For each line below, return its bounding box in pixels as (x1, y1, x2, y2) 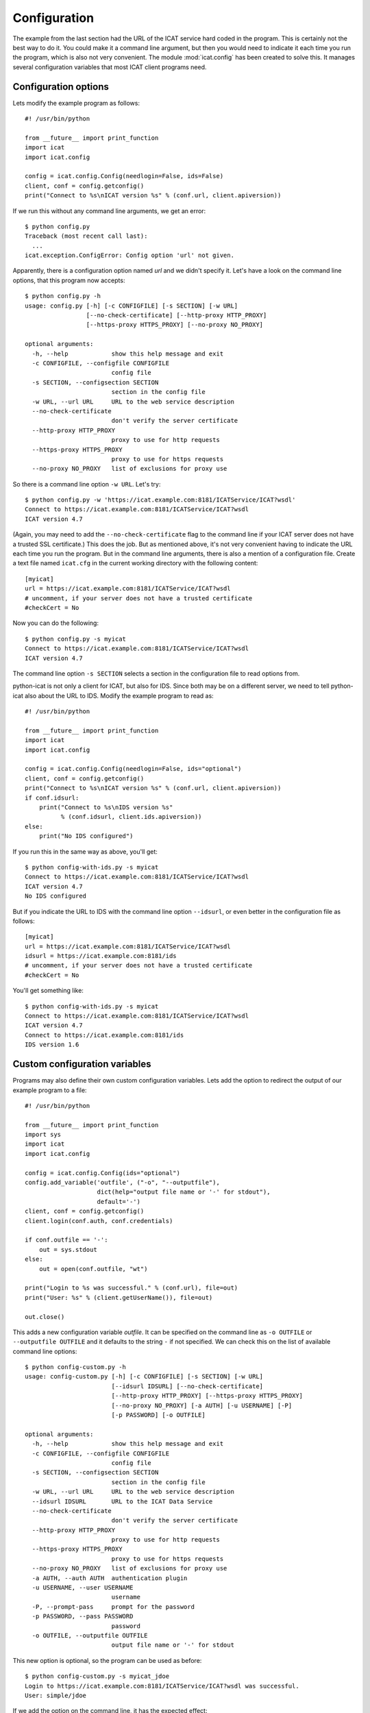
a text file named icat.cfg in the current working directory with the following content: (12, 559, 258, 567)
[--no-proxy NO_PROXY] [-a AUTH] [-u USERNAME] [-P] (111, 1401, 293, 1409)
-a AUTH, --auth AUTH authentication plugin (32, 1574, 188, 1582)
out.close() (25, 1313, 65, 1320)
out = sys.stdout (38, 1246, 97, 1253)
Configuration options (12, 81, 110, 93)
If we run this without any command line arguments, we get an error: (12, 206, 206, 215)
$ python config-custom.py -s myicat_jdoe (25, 1673, 170, 1680)
